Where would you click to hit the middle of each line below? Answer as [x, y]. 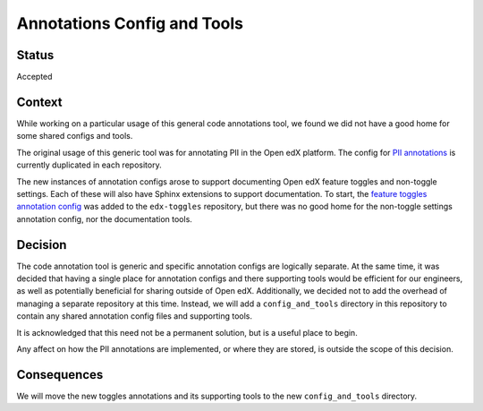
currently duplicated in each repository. [89, 165]
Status [35, 55]
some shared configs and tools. [75, 136]
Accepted [34, 77]
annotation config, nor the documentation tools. [104, 218]
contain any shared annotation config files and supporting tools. [134, 316]
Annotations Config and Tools [130, 23]
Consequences [60, 375]
